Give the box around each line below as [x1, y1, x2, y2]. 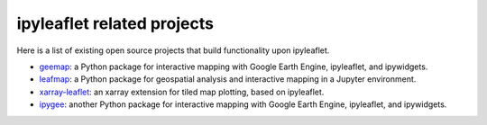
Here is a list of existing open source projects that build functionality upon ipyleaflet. [16, 45, 330, 56]
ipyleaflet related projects [16, 13, 214, 33]
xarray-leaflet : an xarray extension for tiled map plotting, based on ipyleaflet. [39, 86, 325, 97]
